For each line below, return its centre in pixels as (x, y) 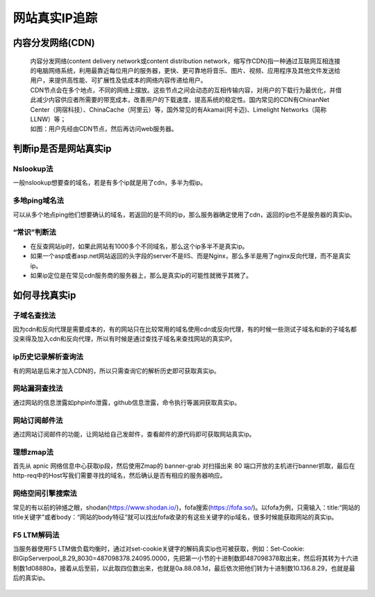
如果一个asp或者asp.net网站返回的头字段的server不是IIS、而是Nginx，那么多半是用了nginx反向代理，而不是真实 (190, 256)
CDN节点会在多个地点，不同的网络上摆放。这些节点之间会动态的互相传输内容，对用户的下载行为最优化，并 (183, 90)
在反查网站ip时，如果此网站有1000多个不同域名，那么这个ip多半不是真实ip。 (140, 246)
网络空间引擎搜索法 (45, 494)
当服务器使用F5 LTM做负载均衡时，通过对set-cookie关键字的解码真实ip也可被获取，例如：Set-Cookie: (159, 549)
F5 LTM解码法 (36, 535)
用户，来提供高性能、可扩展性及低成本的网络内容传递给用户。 (118, 81)
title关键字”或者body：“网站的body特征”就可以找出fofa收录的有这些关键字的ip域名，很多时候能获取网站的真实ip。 (175, 516)
